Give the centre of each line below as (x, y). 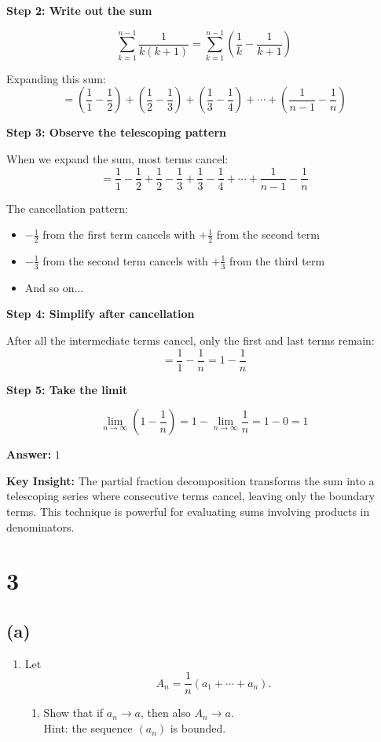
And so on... (54, 287)
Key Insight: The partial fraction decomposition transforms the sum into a (190, 480)
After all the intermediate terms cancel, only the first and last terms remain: (190, 340)
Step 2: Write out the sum (79, 10)
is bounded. (198, 728)
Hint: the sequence (88, 728)
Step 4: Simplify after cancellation (101, 314)
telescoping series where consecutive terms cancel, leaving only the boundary (191, 496)
